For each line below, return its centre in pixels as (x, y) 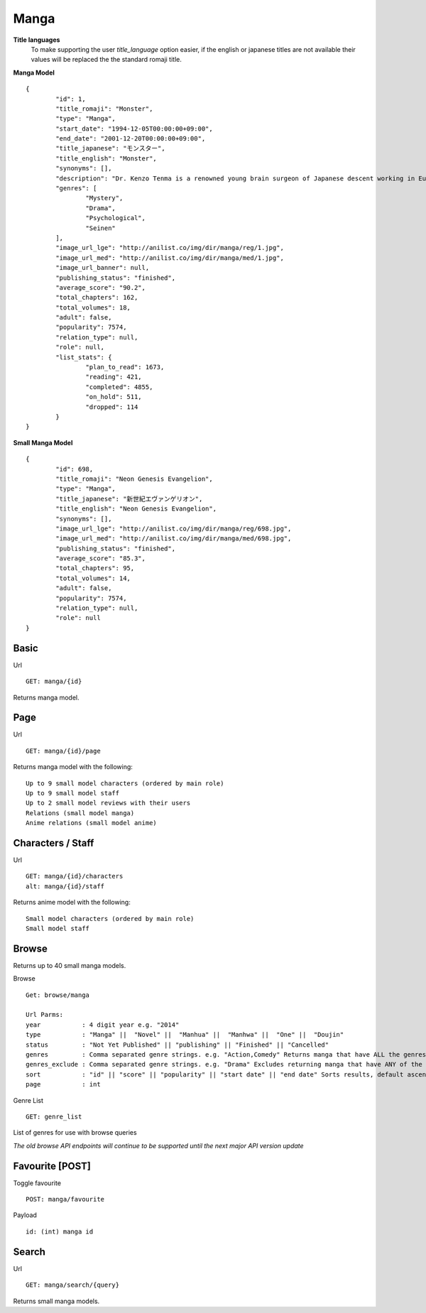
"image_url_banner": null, (103, 268)
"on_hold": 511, (114, 397)
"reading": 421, (114, 377)
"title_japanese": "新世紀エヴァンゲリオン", (129, 498)
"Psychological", (115, 218)
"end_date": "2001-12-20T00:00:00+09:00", (131, 139)
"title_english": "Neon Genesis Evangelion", (136, 509)
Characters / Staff (54, 843)
